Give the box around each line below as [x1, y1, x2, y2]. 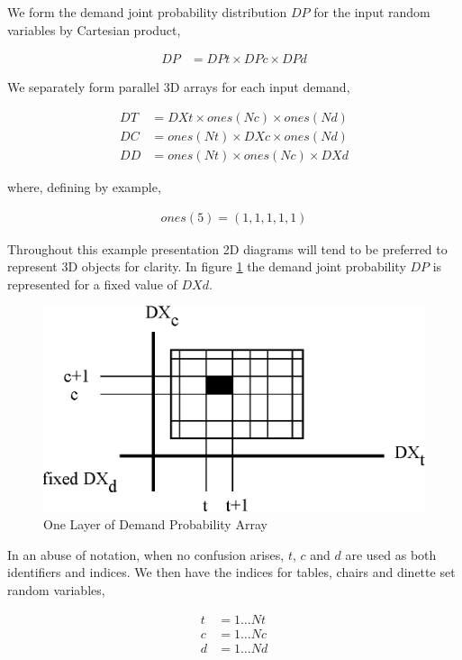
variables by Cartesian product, [7, 20, 181, 39]
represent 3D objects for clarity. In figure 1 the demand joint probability [7, 257, 406, 276]
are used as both [345, 545, 437, 564]
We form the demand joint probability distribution [7, 3, 287, 21]
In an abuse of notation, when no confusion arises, [7, 545, 285, 564]
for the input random [313, 3, 430, 21]
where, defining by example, [7, 177, 161, 196]
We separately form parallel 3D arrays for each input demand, [7, 78, 350, 96]
